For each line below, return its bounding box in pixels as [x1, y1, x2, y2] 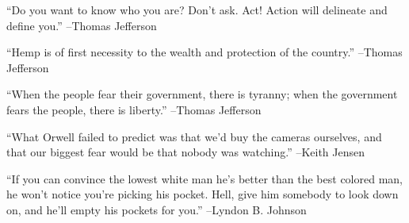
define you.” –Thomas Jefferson [6, 17, 157, 33]
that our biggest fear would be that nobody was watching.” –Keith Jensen [6, 144, 365, 160]
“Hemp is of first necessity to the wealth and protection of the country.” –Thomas [6, 44, 403, 60]
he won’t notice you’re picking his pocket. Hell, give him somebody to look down [6, 186, 399, 202]
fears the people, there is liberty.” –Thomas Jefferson [6, 101, 262, 117]
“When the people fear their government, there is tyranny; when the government [6, 86, 398, 102]
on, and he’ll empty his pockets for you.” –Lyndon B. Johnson [6, 201, 307, 217]
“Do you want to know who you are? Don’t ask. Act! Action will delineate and [6, 2, 388, 17]
